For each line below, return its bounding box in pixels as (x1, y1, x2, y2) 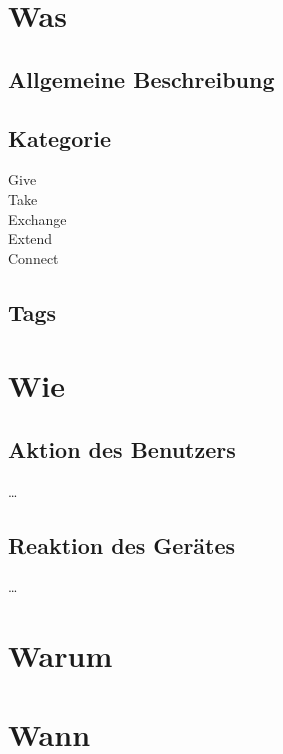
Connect (8, 247, 59, 268)
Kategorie (8, 122, 111, 153)
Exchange (8, 208, 67, 229)
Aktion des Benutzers (8, 433, 236, 464)
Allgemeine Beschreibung (8, 63, 275, 94)
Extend (8, 228, 53, 249)
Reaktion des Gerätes (8, 529, 236, 560)
